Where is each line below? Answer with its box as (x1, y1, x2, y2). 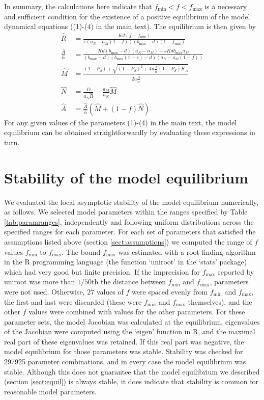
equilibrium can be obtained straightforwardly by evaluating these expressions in (4, 127, 255, 138)
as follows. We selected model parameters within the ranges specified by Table (4, 206, 248, 217)
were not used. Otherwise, (4, 286, 85, 297)
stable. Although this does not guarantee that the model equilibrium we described (4, 366, 260, 377)
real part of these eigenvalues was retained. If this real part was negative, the (4, 336, 244, 346)
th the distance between (92, 276, 166, 287)
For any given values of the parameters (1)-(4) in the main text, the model (4, 117, 237, 127)
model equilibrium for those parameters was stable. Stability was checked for (4, 346, 243, 357)
